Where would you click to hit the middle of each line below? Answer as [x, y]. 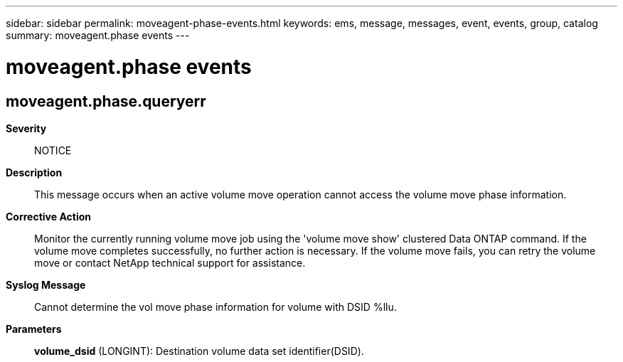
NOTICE [53, 150]
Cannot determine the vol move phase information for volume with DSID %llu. [215, 307]
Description [34, 172]
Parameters [34, 329]
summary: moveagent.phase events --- [98, 35]
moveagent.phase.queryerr [106, 101]
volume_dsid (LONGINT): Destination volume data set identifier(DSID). [199, 351]
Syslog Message [46, 284]
